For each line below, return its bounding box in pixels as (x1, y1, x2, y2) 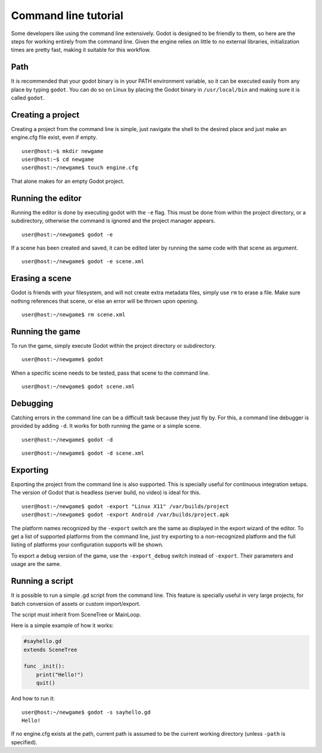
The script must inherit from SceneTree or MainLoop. (11, 611, 141, 618)
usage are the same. (11, 561, 61, 568)
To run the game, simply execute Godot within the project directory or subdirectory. (11, 342, 216, 349)
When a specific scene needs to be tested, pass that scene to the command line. (11, 369, 210, 376)
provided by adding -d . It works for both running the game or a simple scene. (11, 422, 202, 430)
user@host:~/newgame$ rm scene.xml (21, 312, 126, 318)
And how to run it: (11, 695, 55, 702)
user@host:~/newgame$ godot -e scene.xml (21, 258, 144, 265)
